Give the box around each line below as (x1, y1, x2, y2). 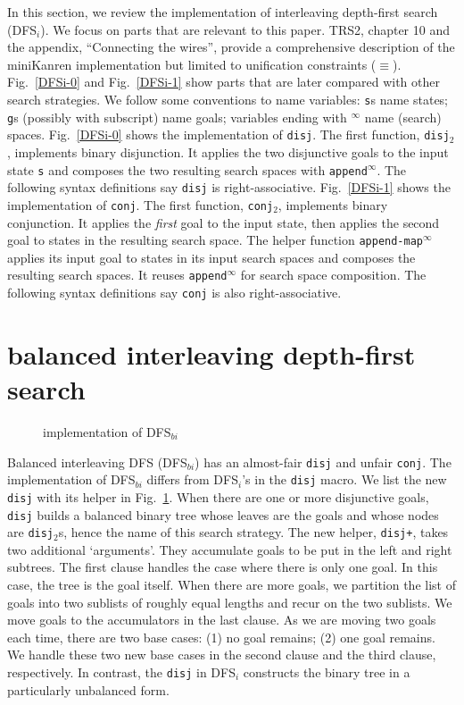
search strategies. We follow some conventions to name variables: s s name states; (7, 89, 449, 108)
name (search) (364, 107, 442, 126)
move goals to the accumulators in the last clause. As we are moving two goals (7, 610, 436, 629)
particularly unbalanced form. (7, 680, 170, 699)
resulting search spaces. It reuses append (7, 265, 228, 284)
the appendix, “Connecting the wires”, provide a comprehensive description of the (7, 38, 455, 56)
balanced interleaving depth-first (7, 335, 416, 372)
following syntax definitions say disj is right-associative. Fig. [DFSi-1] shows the (7, 178, 451, 197)
